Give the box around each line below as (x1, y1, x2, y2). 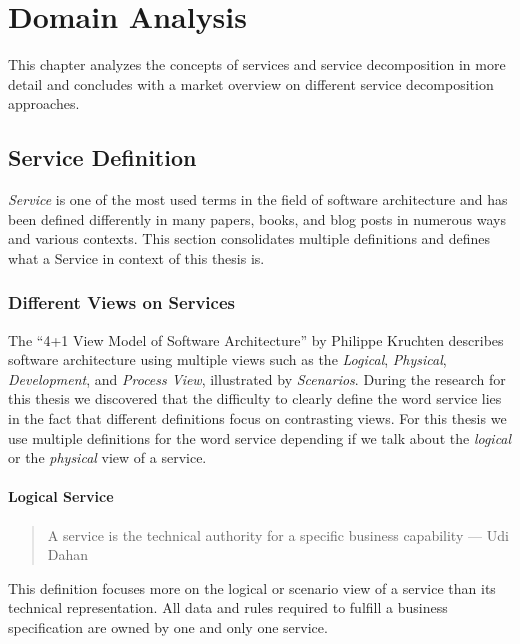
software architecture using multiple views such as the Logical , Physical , (8, 349, 447, 370)
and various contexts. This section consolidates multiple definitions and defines (8, 228, 491, 249)
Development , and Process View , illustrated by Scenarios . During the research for (8, 368, 506, 389)
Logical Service (8, 486, 114, 507)
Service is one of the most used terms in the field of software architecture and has (8, 189, 508, 210)
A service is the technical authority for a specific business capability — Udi (47, 524, 509, 545)
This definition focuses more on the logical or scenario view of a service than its (8, 577, 496, 598)
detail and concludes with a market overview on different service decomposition (8, 73, 494, 94)
